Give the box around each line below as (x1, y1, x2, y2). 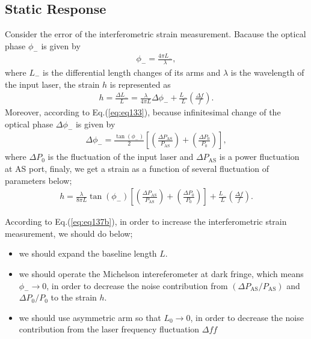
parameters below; (5, 174, 72, 186)
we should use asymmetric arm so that (19, 311, 161, 323)
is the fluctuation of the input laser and (48, 150, 194, 163)
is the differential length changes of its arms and (43, 66, 221, 78)
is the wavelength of (230, 66, 304, 78)
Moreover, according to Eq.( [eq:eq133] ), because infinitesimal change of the (5, 106, 281, 118)
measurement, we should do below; (5, 227, 133, 239)
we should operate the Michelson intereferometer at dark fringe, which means (19, 267, 304, 279)
